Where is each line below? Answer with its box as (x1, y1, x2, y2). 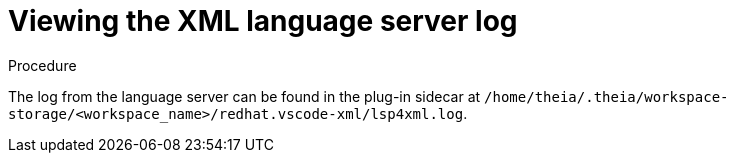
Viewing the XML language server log (8, 4, 518, 38)
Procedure (8, 56, 77, 74)
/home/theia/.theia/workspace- (484, 88, 729, 105)
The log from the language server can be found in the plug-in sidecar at (8, 87, 481, 105)
